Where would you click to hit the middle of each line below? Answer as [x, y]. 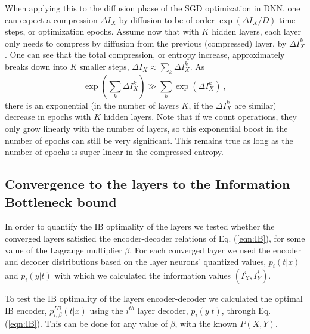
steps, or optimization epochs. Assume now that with [102, 31]
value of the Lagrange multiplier [63, 250]
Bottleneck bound [61, 201]
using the [106, 310]
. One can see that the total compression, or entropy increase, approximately [145, 55]
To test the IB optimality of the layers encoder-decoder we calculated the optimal [154, 298]
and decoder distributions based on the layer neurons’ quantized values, [136, 262]
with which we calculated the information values [143, 275]
